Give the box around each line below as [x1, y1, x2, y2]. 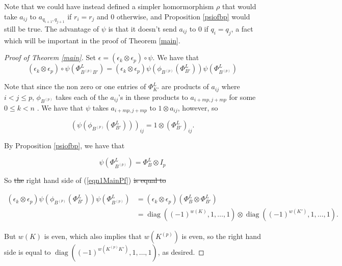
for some [229, 91, 256, 102]
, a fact [231, 23, 253, 34]
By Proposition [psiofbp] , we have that [4, 140, 125, 150]
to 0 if [189, 23, 208, 34]
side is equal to [4, 247, 51, 257]
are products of [162, 81, 209, 92]
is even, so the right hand [181, 231, 261, 242]
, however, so [177, 102, 218, 113]
